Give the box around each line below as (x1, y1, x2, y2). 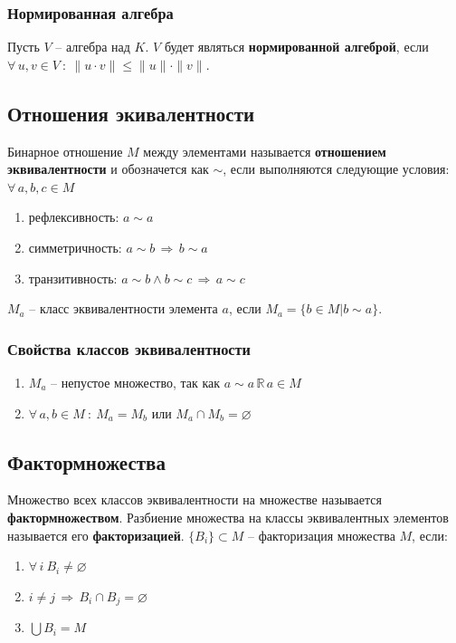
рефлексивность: (28, 207, 119, 226)
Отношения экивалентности (7, 99, 255, 127)
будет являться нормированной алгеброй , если (164, 37, 429, 56)
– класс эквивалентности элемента (29, 299, 218, 318)
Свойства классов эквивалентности (7, 337, 252, 360)
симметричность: (28, 237, 122, 256)
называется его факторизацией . (7, 525, 185, 544)
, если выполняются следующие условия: (223, 159, 450, 178)
